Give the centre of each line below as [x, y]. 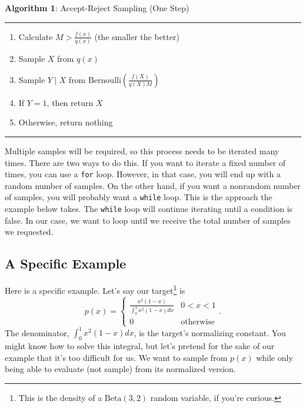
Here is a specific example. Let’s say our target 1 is [95, 289]
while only [275, 357]
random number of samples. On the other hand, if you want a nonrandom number [153, 185]
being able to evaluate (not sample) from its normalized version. [120, 369]
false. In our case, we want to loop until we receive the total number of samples [148, 220]
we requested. [29, 232]
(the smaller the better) [137, 36]
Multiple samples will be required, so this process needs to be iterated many [142, 151]
